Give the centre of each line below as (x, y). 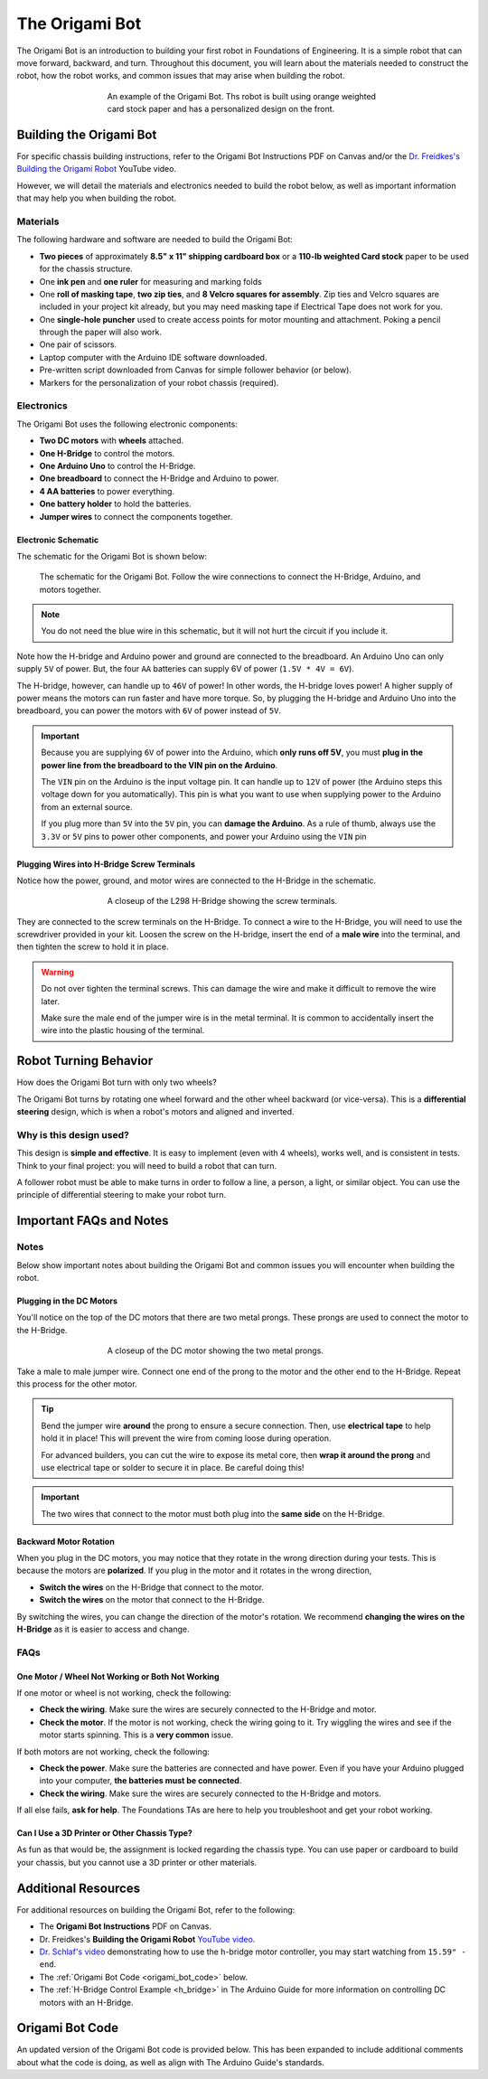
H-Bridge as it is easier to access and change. (103, 1629)
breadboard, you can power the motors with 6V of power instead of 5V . (149, 710)
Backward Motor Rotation (66, 1541)
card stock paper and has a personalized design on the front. (221, 109)
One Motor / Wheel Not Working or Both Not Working (118, 1676)
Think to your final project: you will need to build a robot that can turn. (147, 1165)
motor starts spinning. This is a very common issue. (136, 1735)
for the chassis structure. (86, 269)
